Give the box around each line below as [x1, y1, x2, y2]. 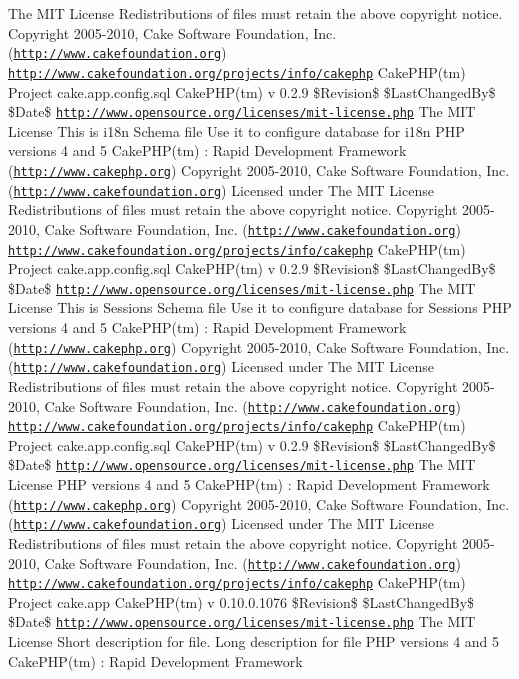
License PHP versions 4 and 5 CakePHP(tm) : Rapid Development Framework [8, 474, 490, 495]
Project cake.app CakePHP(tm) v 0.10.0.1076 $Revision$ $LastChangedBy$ [8, 591, 475, 612]
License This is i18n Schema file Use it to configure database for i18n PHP [8, 120, 465, 141]
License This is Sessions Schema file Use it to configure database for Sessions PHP [8, 297, 512, 318]
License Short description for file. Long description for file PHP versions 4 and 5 [8, 631, 500, 652]
